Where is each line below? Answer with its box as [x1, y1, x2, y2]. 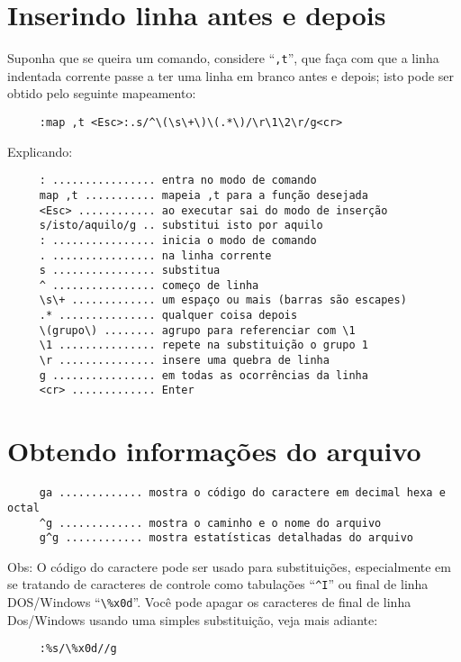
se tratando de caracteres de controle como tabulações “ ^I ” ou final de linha [7, 575, 429, 594]
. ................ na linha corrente [39, 249, 272, 262]
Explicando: [7, 141, 73, 160]
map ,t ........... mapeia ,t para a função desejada [39, 188, 368, 202]
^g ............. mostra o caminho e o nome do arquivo [39, 516, 382, 530]
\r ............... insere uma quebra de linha [39, 354, 330, 367]
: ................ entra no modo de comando [39, 174, 317, 187]
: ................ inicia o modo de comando [39, 233, 317, 247]
